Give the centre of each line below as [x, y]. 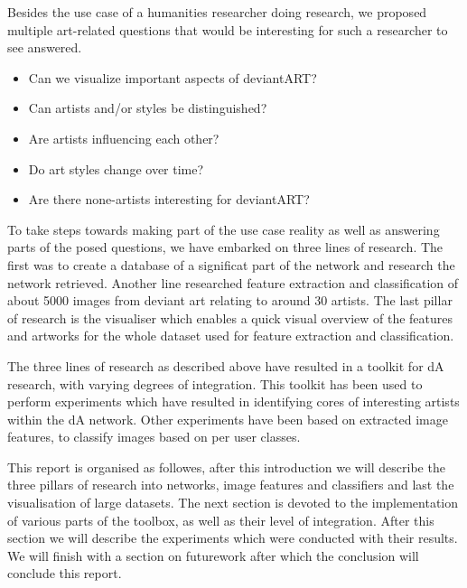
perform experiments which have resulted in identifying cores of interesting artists [233, 401]
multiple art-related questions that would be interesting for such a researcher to [228, 29]
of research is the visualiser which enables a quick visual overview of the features [230, 317]
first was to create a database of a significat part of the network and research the [231, 264]
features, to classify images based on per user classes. [154, 437]
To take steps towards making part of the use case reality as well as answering [224, 229]
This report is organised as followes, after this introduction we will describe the [226, 467]
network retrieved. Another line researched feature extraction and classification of [233, 282]
